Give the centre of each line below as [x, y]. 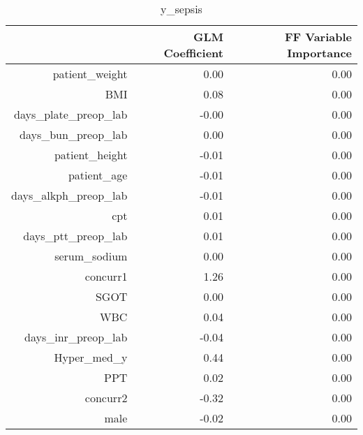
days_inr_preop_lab [76, 337]
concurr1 [106, 276]
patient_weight [90, 74]
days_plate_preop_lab [71, 114]
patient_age [98, 175]
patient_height [91, 155]
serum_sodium [91, 256]
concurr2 [106, 398]
